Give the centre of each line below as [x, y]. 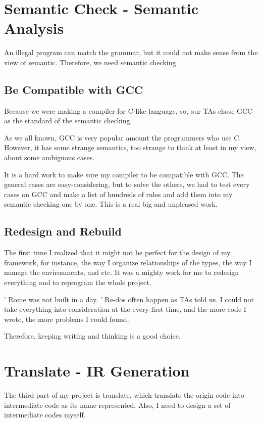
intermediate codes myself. [45, 415]
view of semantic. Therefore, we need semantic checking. [91, 62]
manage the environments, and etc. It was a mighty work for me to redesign [122, 272]
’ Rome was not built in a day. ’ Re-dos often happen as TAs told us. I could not [129, 299]
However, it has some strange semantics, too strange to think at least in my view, [130, 147]
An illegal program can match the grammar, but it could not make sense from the [131, 52]
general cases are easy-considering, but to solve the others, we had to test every [127, 184]
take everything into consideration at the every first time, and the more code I [125, 309]
